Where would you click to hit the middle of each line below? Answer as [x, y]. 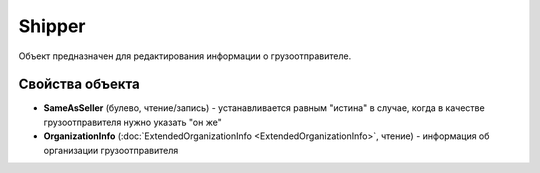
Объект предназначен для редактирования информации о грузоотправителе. [185, 56]
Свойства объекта [79, 84]
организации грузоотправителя [111, 150]
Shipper [52, 26]
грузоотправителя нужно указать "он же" [132, 122]
